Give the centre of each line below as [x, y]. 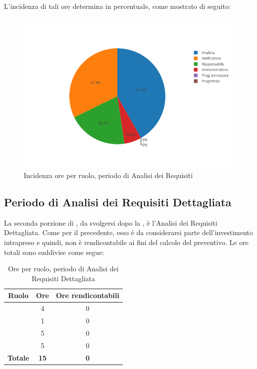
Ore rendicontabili [87, 295]
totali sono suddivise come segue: [54, 252]
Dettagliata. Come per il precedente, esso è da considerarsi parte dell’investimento [128, 232]
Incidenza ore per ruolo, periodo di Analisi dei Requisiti [108, 175]
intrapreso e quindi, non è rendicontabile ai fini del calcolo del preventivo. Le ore [126, 242]
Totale [18, 357]
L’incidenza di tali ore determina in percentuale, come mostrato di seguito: [117, 6]
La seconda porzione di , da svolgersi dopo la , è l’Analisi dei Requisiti [111, 222]
